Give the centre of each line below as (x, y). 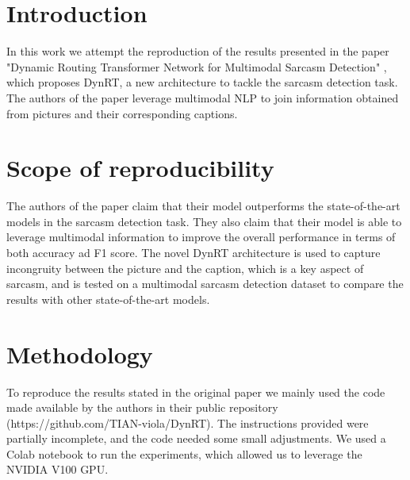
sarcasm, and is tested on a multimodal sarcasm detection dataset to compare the (205, 284)
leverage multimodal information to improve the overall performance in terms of (201, 237)
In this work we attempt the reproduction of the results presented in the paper (198, 51)
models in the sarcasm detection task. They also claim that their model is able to (204, 221)
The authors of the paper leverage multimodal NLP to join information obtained (203, 97)
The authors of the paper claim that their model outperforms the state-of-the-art (203, 206)
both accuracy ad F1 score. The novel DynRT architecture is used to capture (194, 252)
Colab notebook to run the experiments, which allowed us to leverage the (184, 453)
